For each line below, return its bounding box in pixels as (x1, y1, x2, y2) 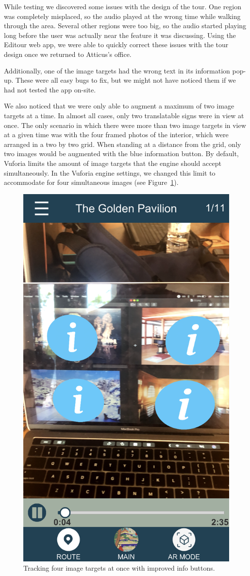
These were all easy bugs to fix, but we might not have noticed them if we (16, 75, 236, 85)
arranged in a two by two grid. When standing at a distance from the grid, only (4, 139, 241, 149)
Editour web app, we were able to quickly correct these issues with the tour (4, 39, 229, 50)
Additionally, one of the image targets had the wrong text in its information (4, 65, 230, 75)
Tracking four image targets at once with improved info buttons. (23, 563, 215, 573)
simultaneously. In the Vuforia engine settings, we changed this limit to (4, 167, 216, 178)
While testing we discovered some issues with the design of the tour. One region (4, 1, 242, 11)
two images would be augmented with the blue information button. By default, (4, 148, 239, 159)
